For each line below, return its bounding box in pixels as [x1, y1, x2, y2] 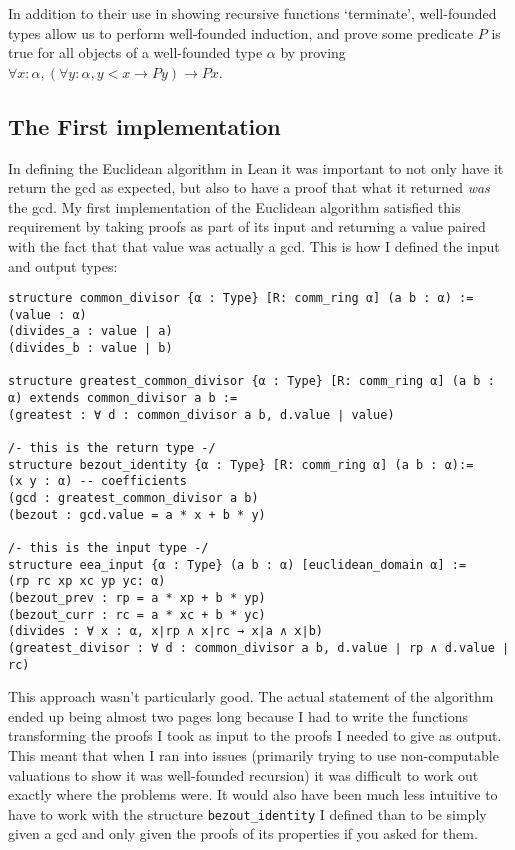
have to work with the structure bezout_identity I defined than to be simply [8, 803, 487, 824]
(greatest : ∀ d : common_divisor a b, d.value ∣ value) [8, 407, 395, 422]
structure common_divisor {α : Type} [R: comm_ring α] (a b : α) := [8, 291, 474, 306]
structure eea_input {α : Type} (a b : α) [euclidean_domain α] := [8, 557, 467, 572]
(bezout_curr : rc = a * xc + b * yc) [8, 607, 266, 622]
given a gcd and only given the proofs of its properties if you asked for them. [8, 823, 478, 844]
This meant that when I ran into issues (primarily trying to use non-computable [8, 745, 499, 766]
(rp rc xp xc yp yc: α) [8, 574, 166, 589]
